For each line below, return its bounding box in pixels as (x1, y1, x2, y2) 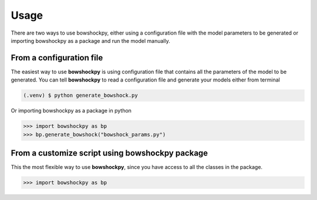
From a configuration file (11, 53, 103, 63)
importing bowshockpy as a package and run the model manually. (11, 37, 170, 44)
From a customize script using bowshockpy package (11, 148, 208, 158)
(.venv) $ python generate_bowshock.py (23, 92, 138, 99)
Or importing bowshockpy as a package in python (11, 107, 132, 114)
